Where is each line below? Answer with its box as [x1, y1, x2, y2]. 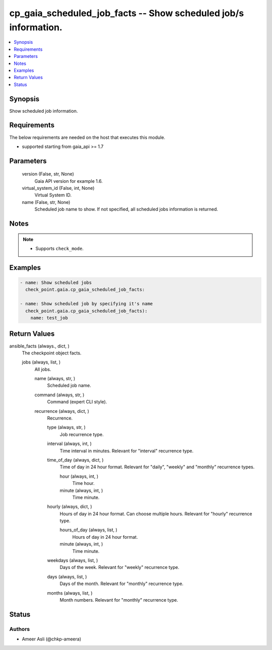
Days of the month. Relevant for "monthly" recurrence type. [59, 581, 184, 587]
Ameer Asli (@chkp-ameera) [22, 636, 82, 642]
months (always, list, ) [47, 590, 93, 596]
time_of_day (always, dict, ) [47, 457, 104, 463]
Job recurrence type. [59, 431, 104, 438]
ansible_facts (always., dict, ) [9, 343, 70, 349]
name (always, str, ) [34, 376, 76, 382]
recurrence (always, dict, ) [34, 408, 89, 414]
